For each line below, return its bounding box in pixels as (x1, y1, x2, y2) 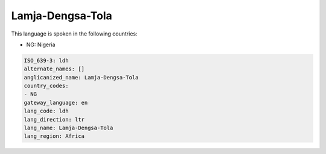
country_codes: (24, 82, 69, 90)
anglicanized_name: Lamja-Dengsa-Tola (24, 74, 139, 81)
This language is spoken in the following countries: (11, 30, 138, 37)
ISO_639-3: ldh (24, 57, 69, 64)
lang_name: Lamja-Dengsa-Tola (24, 125, 113, 132)
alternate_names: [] (24, 66, 85, 72)
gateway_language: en (24, 99, 88, 106)
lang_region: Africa (24, 133, 85, 140)
